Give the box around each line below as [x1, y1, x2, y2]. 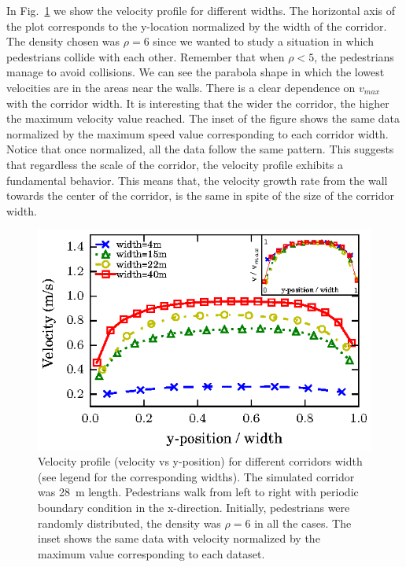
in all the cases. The [254, 514, 352, 531]
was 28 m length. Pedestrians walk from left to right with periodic [38, 484, 359, 500]
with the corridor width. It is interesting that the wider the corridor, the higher [6, 94, 389, 111]
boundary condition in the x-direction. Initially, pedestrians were [38, 499, 350, 515]
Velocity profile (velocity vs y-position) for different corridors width [38, 453, 363, 469]
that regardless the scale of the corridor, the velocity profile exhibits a [6, 156, 343, 172]
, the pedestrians [314, 48, 394, 64]
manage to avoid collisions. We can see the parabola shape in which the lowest [6, 64, 385, 80]
